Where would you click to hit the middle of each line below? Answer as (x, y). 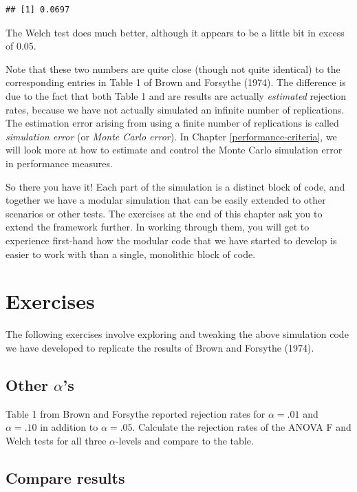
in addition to (69, 427)
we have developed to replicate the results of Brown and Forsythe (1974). (160, 347)
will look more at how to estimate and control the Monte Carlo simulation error (174, 150)
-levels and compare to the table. (185, 440)
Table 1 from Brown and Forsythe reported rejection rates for (136, 413)
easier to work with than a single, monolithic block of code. (131, 254)
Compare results (65, 477)
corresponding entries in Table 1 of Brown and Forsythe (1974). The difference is (176, 82)
